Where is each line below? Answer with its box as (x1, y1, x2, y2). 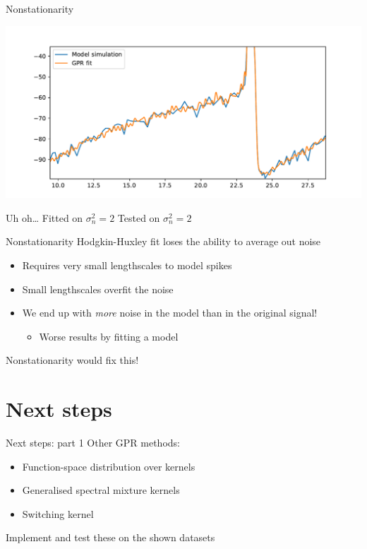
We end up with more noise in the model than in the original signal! (22, 305, 318, 320)
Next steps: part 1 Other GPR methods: (6, 435, 180, 450)
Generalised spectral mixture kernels (22, 483, 180, 497)
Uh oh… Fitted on (6, 210, 83, 225)
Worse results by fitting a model (39, 329, 179, 343)
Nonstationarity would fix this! (6, 353, 139, 367)
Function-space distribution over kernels (22, 459, 195, 473)
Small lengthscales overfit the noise (22, 281, 174, 296)
